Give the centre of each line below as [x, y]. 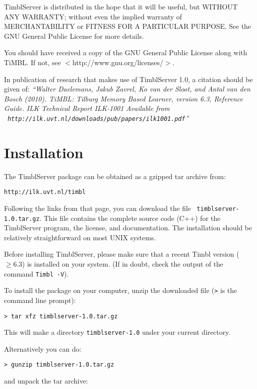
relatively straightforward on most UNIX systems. [80, 237]
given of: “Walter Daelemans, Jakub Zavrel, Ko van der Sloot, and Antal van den [127, 89]
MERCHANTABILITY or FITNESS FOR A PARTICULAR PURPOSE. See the [128, 26]
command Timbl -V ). [36, 273]
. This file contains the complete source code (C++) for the [130, 218]
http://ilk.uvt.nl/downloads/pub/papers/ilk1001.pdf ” [98, 118]
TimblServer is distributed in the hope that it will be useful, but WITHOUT [121, 6]
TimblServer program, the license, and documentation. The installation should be [128, 228]
